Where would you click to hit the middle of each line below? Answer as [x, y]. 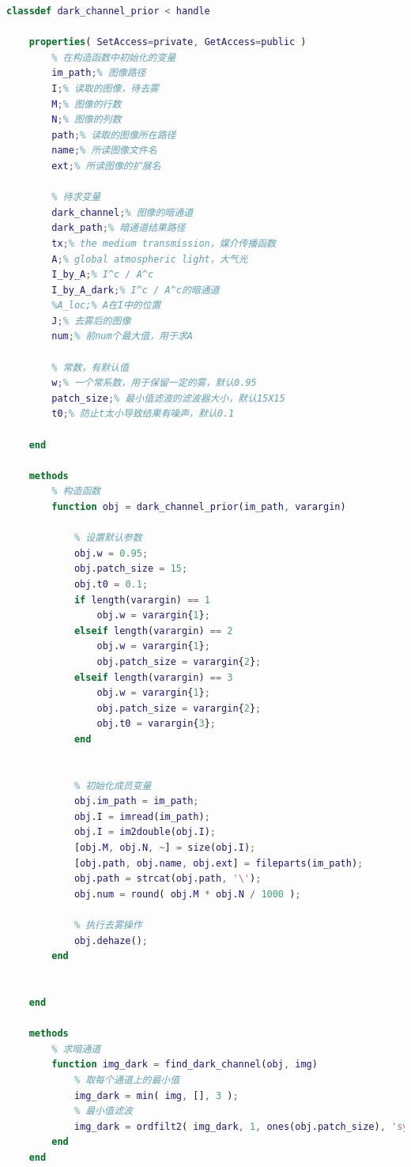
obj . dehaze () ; [111, 940]
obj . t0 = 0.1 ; [111, 584]
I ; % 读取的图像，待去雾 [105, 88]
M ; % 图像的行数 [87, 104]
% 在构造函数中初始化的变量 [114, 57]
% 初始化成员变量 [113, 786]
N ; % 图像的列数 [87, 120]
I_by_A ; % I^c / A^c [103, 275]
